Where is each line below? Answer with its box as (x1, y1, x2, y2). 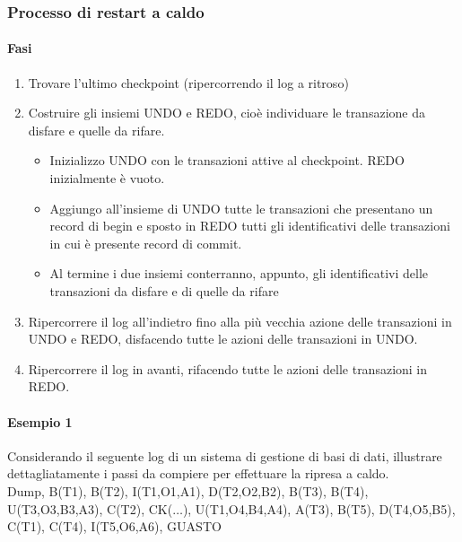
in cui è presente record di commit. (49, 233, 242, 252)
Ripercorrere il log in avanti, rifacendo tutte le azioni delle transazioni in (28, 359, 428, 378)
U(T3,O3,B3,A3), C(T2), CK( (7, 499, 173, 518)
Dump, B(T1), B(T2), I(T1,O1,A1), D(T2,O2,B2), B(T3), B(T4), (7, 481, 369, 500)
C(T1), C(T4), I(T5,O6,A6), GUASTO (7, 517, 222, 536)
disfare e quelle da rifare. (28, 120, 165, 139)
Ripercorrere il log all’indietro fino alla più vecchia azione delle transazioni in (28, 311, 452, 330)
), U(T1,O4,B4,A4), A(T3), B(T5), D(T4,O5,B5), (182, 499, 456, 518)
